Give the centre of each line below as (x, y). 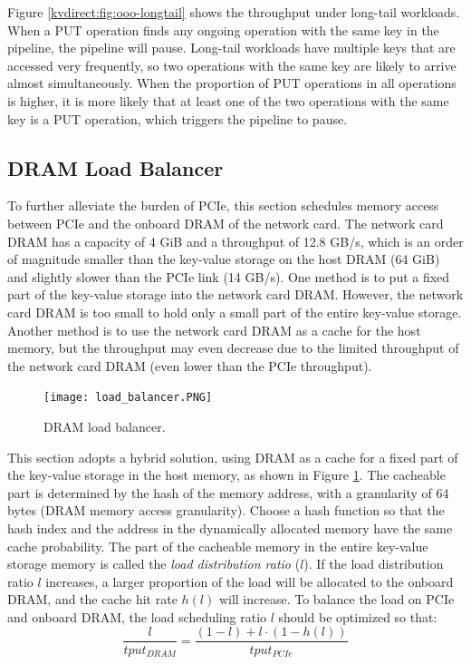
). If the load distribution (374, 564)
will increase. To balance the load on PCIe (336, 599)
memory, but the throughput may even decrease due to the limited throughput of (233, 348)
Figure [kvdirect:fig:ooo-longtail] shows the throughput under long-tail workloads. (234, 12)
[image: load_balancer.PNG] (128, 398)
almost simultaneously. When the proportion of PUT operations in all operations (232, 83)
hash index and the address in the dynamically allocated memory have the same (230, 527)
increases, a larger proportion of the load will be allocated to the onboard (250, 581)
